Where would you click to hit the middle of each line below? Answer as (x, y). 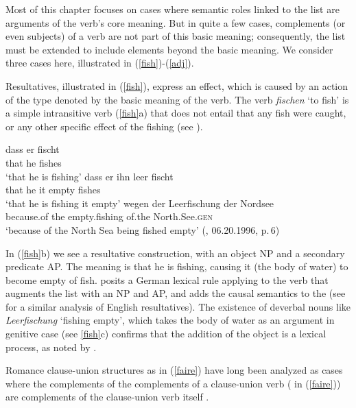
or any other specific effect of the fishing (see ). (104, 126)
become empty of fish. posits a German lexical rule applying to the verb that (167, 279)
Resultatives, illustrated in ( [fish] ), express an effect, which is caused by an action (177, 85)
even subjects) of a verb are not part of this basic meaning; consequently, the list (176, 36)
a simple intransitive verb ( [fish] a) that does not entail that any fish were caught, (176, 113)
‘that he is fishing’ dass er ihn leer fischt (90, 176)
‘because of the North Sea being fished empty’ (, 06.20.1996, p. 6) (143, 229)
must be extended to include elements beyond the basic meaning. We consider (169, 49)
